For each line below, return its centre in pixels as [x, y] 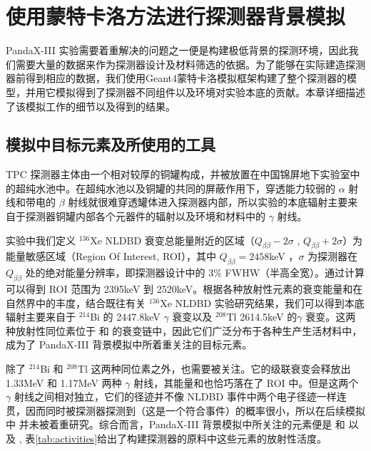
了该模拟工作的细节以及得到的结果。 [91, 106]
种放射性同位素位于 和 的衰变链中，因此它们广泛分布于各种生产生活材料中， [184, 330]
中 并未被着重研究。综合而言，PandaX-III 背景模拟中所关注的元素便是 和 [176, 424]
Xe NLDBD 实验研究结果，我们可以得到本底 [262, 302]
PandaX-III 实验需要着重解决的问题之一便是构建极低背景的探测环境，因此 [177, 50]
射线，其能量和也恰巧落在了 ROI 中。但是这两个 [246, 382]
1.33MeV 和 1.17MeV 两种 [64, 382]
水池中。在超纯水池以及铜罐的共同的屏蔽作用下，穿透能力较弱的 [185, 188]
